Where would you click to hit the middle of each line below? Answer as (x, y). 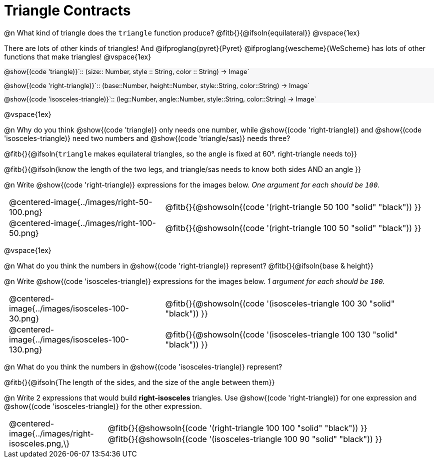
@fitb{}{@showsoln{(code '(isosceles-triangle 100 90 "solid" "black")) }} (245, 439)
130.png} (26, 350)
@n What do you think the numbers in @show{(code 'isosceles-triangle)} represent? (143, 367)
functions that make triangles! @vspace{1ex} (78, 56)
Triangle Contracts (67, 10)
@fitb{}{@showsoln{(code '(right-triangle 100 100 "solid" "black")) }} (237, 428)
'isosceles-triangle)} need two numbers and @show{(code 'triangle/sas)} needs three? (147, 138)
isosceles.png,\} (39, 444)
